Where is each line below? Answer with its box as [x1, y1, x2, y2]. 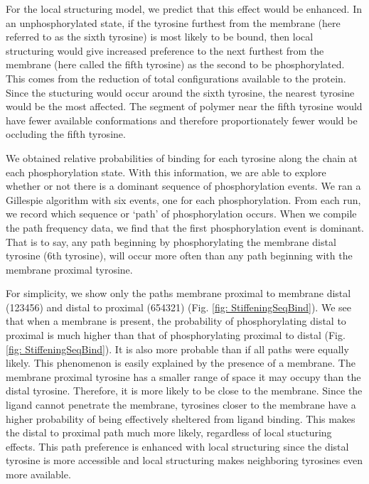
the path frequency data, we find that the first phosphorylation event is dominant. [6, 220, 365, 235]
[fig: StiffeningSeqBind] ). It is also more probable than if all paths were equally [6, 341, 349, 356]
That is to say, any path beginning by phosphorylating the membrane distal [6, 234, 336, 249]
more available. [6, 467, 71, 481]
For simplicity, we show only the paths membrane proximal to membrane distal [6, 286, 351, 301]
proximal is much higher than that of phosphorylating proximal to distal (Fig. [6, 328, 346, 343]
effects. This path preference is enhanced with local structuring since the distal [6, 439, 349, 453]
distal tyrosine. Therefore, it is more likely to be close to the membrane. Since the [6, 383, 363, 398]
